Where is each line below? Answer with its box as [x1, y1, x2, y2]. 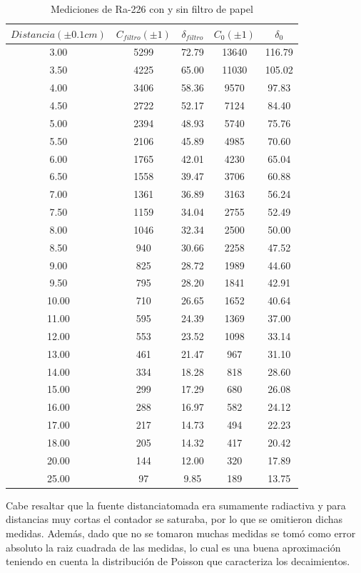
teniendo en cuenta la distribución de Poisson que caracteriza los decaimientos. [6, 554, 350, 569]
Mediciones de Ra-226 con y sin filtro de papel [50, 1, 253, 16]
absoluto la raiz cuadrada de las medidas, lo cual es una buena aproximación [6, 539, 341, 554]
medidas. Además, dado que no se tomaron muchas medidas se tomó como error [6, 525, 356, 540]
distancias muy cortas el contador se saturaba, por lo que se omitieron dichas [6, 512, 343, 527]
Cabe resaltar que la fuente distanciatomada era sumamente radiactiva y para [6, 497, 346, 512]
